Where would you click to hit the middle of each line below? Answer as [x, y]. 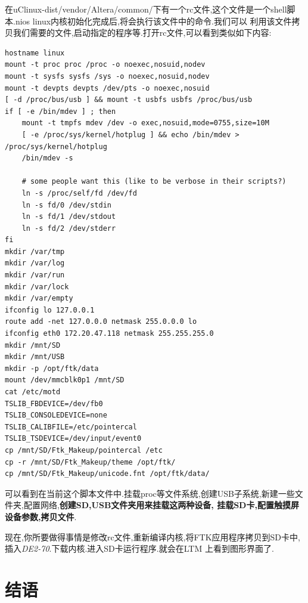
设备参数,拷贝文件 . [41, 516]
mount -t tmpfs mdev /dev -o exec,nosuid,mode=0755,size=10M [145, 123]
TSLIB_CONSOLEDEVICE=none [56, 415]
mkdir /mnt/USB [35, 357]
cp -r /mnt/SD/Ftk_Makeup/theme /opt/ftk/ [90, 462]
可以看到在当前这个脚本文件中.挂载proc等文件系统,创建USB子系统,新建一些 [150, 493]
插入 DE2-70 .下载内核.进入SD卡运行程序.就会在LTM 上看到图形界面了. [139, 548]
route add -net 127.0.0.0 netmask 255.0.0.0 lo [101, 322]
